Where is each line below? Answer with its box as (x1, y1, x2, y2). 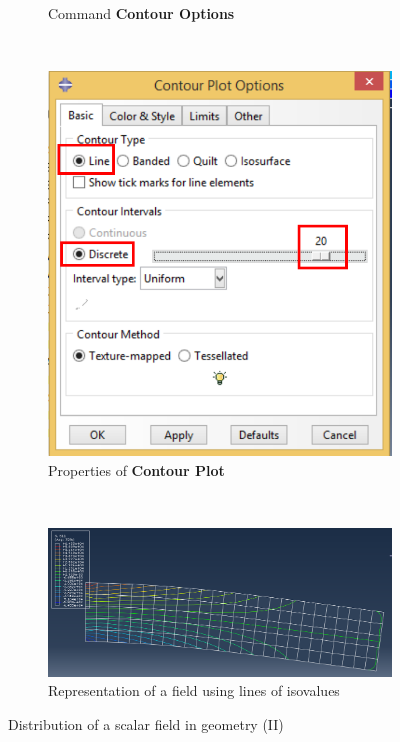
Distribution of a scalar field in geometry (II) (8, 713, 284, 734)
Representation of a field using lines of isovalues (48, 680, 340, 701)
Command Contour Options (48, 3, 235, 23)
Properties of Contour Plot (48, 459, 225, 480)
